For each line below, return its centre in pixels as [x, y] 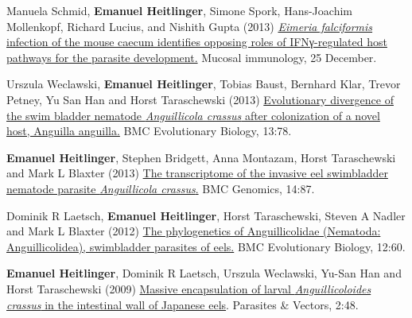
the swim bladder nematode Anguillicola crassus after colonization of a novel [193, 115]
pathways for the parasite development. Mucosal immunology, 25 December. [192, 57]
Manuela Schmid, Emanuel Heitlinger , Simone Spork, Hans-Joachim [179, 10]
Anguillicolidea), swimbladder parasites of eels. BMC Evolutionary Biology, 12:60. [206, 246]
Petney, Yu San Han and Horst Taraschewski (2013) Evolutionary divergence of [200, 99]
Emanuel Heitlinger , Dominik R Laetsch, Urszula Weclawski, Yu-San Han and [204, 273]
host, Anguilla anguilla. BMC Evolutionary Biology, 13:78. [149, 131]
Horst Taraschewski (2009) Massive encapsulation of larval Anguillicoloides [189, 288]
